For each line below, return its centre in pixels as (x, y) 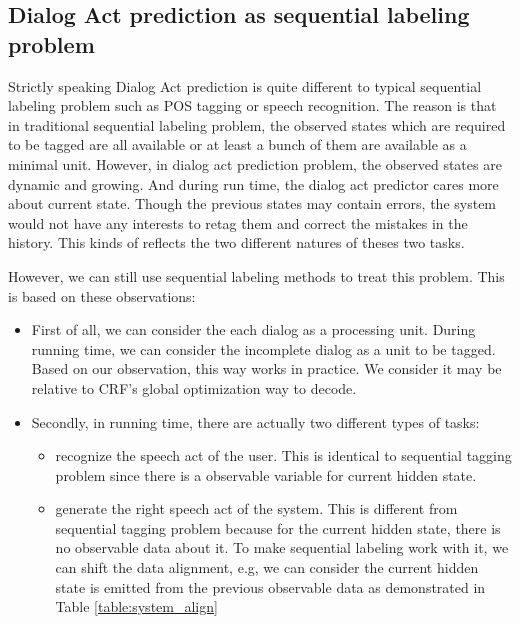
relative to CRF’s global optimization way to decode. (194, 387)
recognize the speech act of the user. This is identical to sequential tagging (283, 455)
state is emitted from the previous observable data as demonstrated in (270, 586)
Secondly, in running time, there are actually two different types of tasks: (255, 421)
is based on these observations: (102, 295)
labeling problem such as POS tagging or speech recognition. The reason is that (252, 105)
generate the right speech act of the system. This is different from (256, 508)
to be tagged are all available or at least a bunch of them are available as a (237, 144)
